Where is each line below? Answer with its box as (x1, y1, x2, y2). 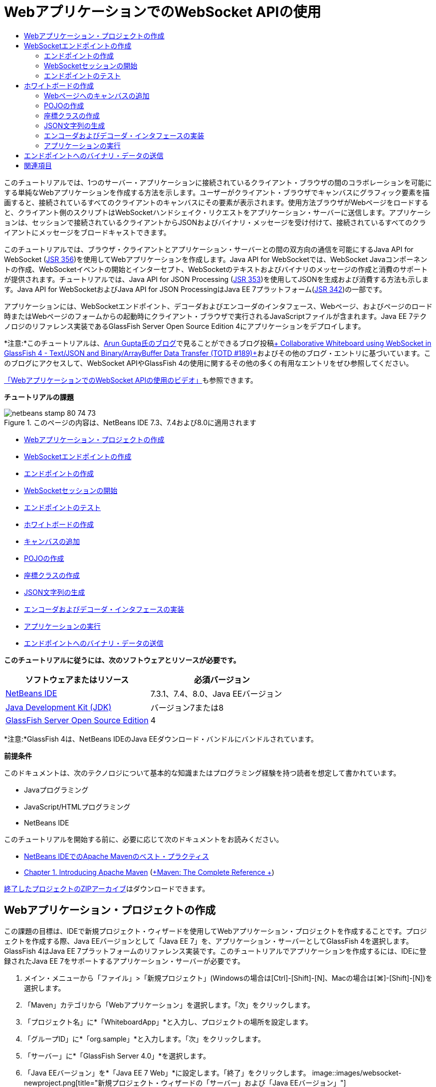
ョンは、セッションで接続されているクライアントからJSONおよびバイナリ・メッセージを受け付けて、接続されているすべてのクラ (4, 218, 427, 227)
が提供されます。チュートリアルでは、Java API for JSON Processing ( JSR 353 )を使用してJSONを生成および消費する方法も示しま (4, 274, 429, 283)
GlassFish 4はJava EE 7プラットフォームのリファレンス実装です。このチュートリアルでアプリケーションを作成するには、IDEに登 (4, 946, 427, 955)
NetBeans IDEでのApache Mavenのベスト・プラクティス (24, 851, 209, 860)
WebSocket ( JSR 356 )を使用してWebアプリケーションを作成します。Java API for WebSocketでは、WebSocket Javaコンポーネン (4, 255, 428, 264)
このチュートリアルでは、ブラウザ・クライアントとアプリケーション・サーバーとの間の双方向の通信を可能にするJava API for (4, 245, 414, 254)
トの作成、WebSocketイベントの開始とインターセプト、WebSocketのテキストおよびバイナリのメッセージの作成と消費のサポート (4, 265, 428, 273)
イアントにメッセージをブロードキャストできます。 (4, 228, 171, 237)
